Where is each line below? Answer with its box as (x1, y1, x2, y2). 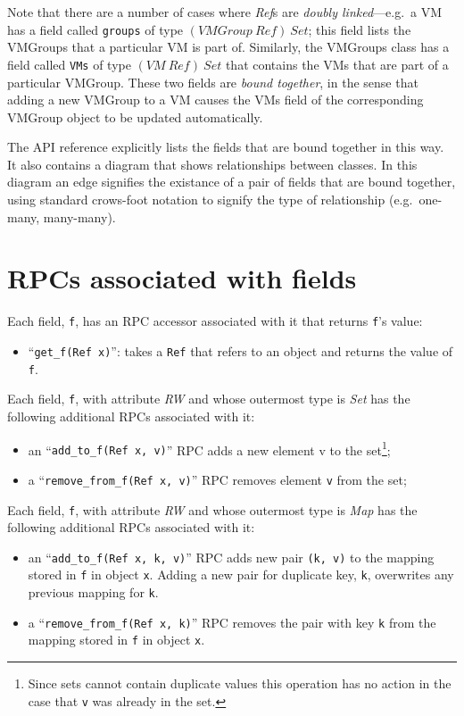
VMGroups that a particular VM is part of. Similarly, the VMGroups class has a (7, 37, 450, 56)
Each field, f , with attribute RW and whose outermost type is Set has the (7, 389, 410, 408)
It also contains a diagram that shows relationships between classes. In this (7, 154, 418, 173)
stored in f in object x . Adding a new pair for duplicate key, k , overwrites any (28, 565, 454, 584)
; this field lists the (308, 20, 411, 38)
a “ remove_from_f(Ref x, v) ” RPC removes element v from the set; (28, 470, 407, 488)
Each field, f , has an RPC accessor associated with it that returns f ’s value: (7, 312, 423, 330)
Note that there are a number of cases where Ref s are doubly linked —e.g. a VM (7, 3, 443, 21)
